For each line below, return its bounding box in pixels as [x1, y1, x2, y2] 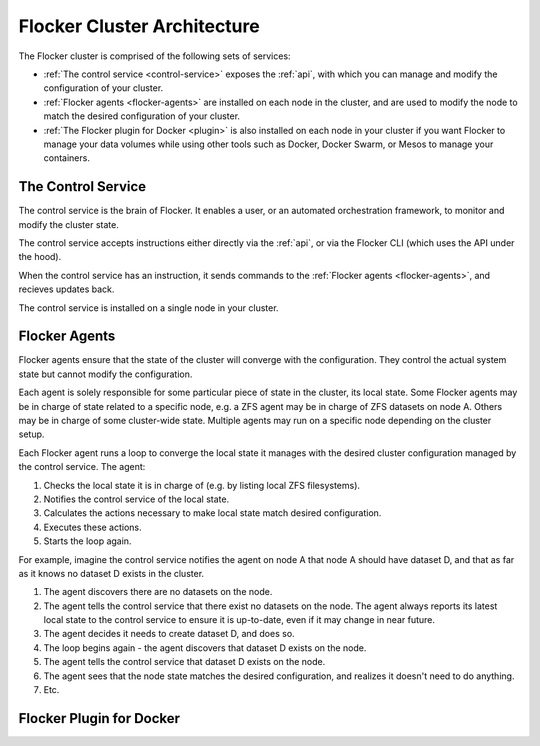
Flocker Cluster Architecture [18, 15, 260, 37]
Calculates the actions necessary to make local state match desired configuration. [43, 507, 382, 519]
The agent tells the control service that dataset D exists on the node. [43, 656, 326, 668]
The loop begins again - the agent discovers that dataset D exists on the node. [43, 641, 367, 654]
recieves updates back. [18, 283, 115, 295]
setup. [18, 428, 45, 440]
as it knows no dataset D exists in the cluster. [18, 567, 205, 579]
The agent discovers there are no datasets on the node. [43, 586, 273, 598]
